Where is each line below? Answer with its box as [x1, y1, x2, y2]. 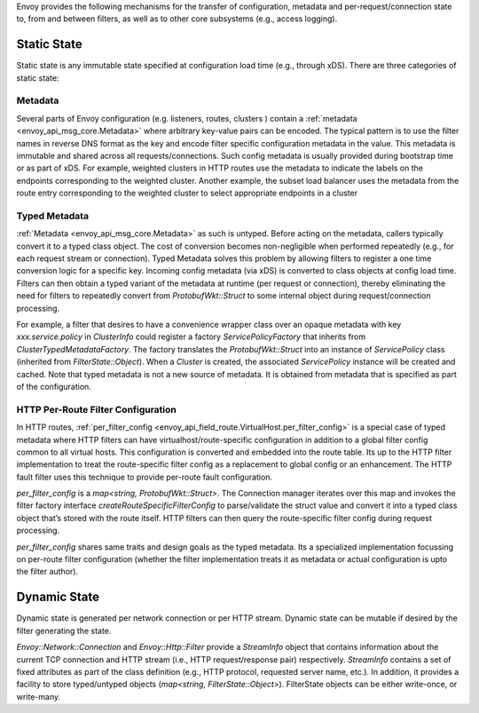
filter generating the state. [16, 625, 112, 636]
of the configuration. [16, 382, 92, 392]
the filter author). [16, 566, 79, 577]
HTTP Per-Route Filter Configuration [16, 403, 177, 416]
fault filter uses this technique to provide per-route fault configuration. [16, 471, 273, 482]
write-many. [16, 691, 61, 701]
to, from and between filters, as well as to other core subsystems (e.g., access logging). [16, 13, 338, 24]
